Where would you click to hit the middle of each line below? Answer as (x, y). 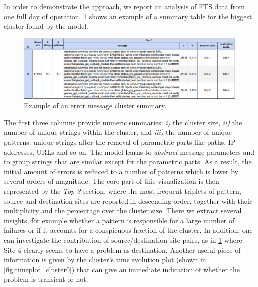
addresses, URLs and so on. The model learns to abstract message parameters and (129, 151)
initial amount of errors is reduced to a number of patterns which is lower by (121, 171)
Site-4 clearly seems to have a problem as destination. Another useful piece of (122, 249)
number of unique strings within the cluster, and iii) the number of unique (118, 132)
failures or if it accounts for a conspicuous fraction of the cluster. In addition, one (128, 230)
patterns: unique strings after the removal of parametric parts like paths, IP (120, 142)
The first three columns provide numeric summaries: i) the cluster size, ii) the (123, 122)
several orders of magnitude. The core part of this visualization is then (112, 181)
